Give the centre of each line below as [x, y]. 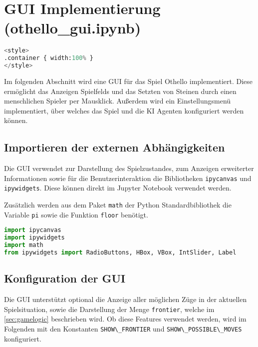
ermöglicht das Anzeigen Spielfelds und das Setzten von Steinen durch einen [120, 91]
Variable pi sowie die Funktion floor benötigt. [76, 214]
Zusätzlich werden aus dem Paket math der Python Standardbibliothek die [118, 205]
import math [24, 245]
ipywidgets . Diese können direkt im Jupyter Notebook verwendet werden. [118, 188]
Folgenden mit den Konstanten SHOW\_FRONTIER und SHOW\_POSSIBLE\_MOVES [123, 328]
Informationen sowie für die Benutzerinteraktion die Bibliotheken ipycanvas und [128, 178]
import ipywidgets [34, 238]
